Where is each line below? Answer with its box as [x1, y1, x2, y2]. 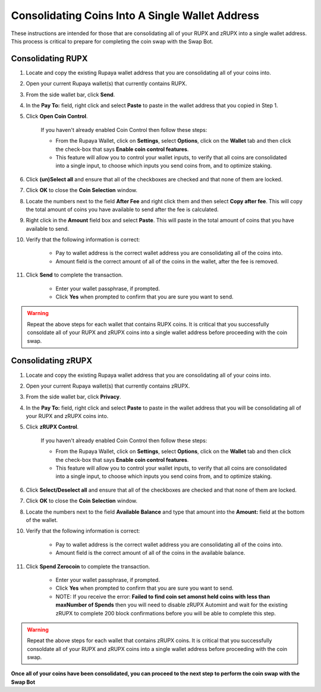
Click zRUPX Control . [26, 423, 79, 430]
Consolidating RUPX [11, 54, 88, 64]
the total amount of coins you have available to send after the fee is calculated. [26, 206, 219, 213]
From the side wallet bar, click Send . [26, 91, 115, 98]
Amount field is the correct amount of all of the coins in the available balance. [55, 549, 246, 556]
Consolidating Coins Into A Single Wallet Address [11, 9, 260, 22]
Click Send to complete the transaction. [26, 271, 123, 279]
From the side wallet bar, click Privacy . [26, 393, 121, 401]
